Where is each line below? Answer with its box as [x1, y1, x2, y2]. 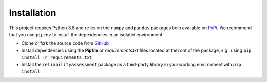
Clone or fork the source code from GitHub [21, 41, 109, 46]
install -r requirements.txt [21, 55, 92, 60]
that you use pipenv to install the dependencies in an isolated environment [9, 31, 163, 37]
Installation [9, 7, 56, 18]
